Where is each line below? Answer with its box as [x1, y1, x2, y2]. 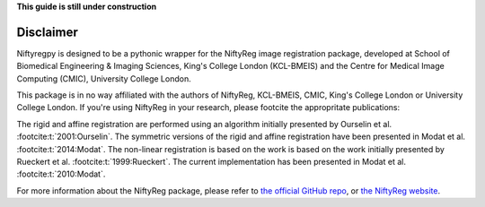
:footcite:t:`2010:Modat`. [16, 168, 106, 179]
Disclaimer [16, 24, 78, 39]
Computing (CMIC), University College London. [16, 73, 192, 84]
